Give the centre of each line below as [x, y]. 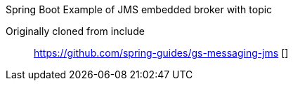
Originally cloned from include [75, 31]
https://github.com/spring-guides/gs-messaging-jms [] [161, 53]
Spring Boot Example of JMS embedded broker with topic [139, 9]
